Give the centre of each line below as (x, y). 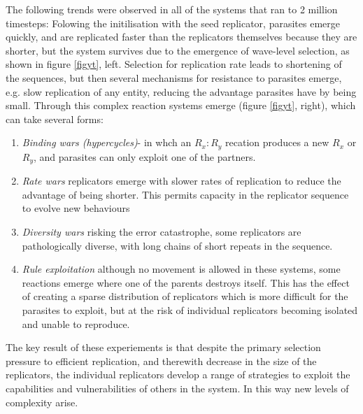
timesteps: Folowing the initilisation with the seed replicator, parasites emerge (173, 23)
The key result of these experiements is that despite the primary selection (163, 347)
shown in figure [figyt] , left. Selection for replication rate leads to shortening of (174, 64)
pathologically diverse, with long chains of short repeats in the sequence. (177, 245)
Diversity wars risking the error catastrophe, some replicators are (162, 232)
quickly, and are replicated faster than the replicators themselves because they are (181, 37)
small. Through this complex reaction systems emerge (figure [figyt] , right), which (181, 105)
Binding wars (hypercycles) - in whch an (107, 142)
